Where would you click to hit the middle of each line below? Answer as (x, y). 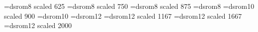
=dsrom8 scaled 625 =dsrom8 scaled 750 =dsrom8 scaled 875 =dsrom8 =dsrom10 (129, 6)
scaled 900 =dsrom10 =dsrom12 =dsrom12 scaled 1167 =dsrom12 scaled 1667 (123, 16)
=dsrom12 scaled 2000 (38, 25)
